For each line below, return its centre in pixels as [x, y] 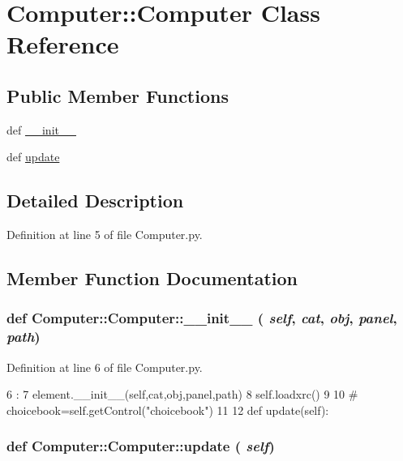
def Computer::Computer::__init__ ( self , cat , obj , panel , [202, 318]
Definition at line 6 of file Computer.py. [105, 367]
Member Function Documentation [152, 278]
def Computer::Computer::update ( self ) [141, 446]
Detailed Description [95, 201]
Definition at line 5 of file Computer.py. [105, 235]
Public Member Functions [118, 95]
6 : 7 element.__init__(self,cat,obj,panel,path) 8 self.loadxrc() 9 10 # [182, 394]
